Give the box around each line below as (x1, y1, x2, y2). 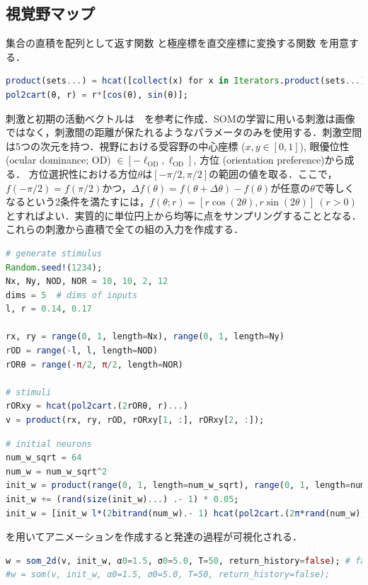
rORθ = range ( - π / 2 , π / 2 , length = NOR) (6, 359, 183, 370)
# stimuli (6, 387, 52, 397)
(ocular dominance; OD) (6, 152, 111, 167)
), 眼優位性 (299, 138, 350, 153)
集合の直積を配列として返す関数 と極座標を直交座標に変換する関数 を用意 (6, 35, 349, 50)
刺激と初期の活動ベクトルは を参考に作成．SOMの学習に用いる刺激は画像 (6, 110, 355, 125)
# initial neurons (6, 438, 92, 449)
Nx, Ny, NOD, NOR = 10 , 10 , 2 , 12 (6, 276, 168, 287)
